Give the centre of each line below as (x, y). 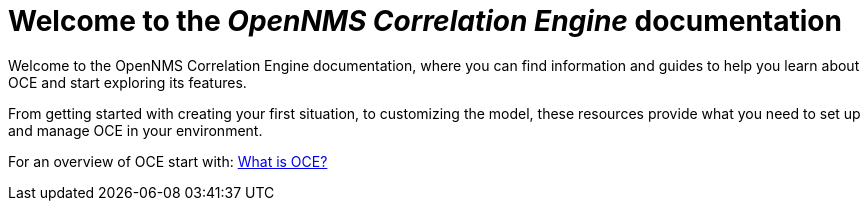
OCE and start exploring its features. (127, 82)
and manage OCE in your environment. (135, 130)
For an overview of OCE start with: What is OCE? (168, 161)
